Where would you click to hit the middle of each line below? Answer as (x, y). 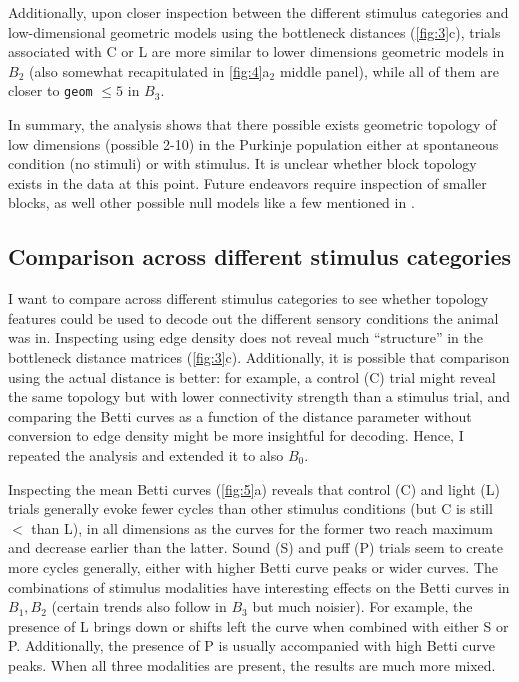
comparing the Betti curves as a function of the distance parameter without (240, 415)
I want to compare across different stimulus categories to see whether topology (248, 298)
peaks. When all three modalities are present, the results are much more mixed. (252, 664)
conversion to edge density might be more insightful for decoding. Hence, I (236, 435)
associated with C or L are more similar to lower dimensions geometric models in (256, 51)
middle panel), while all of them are (389, 70)
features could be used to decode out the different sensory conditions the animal (253, 317)
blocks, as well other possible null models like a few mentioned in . (211, 202)
